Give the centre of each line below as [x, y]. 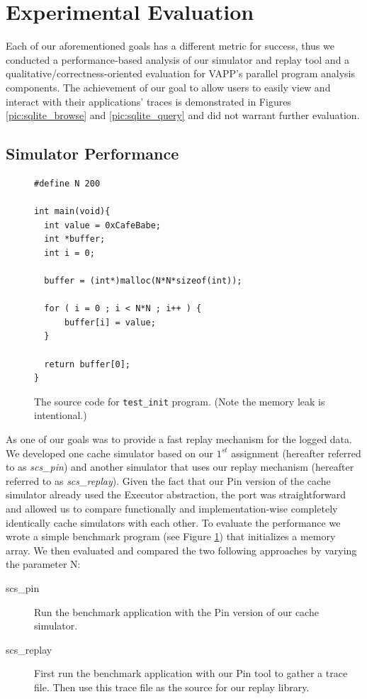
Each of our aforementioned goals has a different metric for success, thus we [170, 46]
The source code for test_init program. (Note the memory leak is [180, 401]
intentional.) [61, 415]
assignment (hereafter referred [296, 453]
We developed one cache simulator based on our [110, 453]
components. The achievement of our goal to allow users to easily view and [168, 87]
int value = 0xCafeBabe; [102, 225]
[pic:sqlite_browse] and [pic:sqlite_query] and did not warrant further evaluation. [183, 115]
